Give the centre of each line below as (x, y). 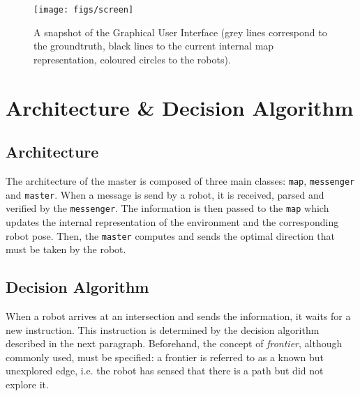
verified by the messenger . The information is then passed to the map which (167, 208)
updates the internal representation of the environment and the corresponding (172, 221)
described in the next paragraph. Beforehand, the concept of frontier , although (174, 343)
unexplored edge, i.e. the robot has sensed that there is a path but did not (165, 371)
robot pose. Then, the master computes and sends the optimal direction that (170, 235)
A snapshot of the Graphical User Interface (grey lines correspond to (180, 32)
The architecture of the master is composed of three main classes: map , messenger (180, 181)
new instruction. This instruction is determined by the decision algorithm (163, 329)
